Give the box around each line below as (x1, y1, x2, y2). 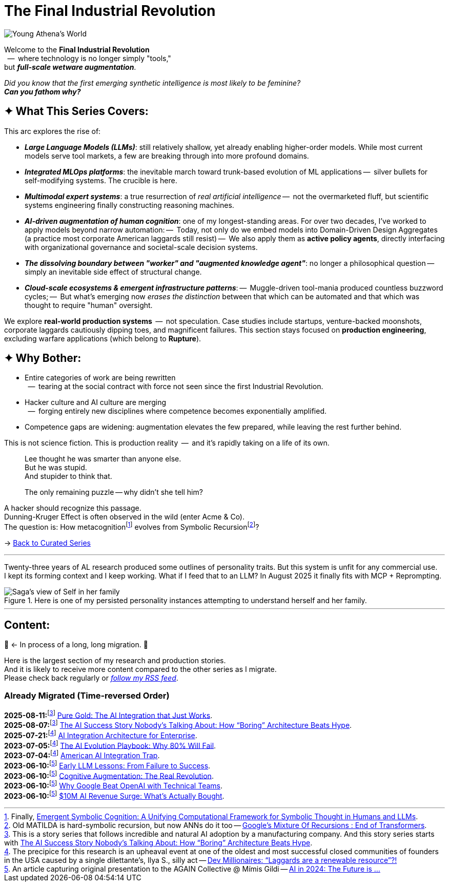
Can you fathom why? (4, 87, 81, 96)
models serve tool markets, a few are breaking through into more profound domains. (25, 151, 309, 160)
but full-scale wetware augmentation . (4, 62, 136, 71)
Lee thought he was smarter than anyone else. (25, 454, 181, 464)
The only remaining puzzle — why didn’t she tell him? (25, 488, 203, 497)
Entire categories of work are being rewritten (25, 373, 176, 382)
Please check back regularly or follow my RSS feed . (4, 673, 178, 682)
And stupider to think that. (25, 472, 112, 481)
